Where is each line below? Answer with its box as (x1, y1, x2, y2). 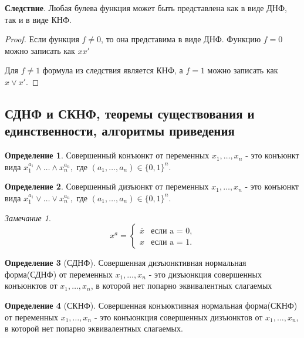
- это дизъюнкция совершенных (148, 268, 262, 280)
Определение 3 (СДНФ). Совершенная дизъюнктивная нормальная (5, 256, 246, 269)
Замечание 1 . (5, 211, 51, 224)
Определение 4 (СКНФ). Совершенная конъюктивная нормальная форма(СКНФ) (5, 299, 298, 311)
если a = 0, (151, 227, 192, 236)
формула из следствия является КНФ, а (42, 64, 183, 76)
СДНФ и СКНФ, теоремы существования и (5, 104, 255, 122)
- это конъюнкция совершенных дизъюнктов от (94, 310, 263, 323)
